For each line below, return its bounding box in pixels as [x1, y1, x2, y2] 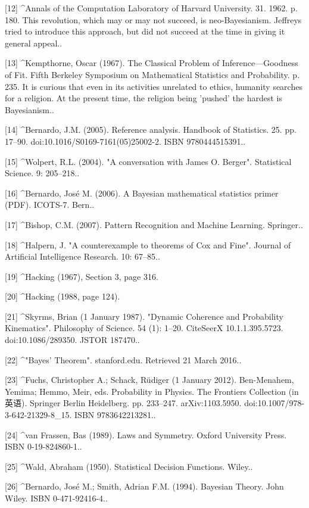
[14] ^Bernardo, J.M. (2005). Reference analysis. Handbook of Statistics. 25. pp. [5, 123, 296, 136]
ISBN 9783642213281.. [74, 409, 156, 421]
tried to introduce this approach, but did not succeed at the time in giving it [5, 25, 285, 38]
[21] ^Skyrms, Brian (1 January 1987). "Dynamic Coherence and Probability [5, 310, 283, 322]
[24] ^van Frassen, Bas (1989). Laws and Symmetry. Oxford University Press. [5, 428, 287, 441]
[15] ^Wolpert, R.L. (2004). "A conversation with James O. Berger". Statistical [5, 155, 292, 167]
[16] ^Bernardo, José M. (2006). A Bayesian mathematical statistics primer [5, 186, 279, 199]
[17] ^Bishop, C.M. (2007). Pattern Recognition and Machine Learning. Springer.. [5, 218, 303, 230]
